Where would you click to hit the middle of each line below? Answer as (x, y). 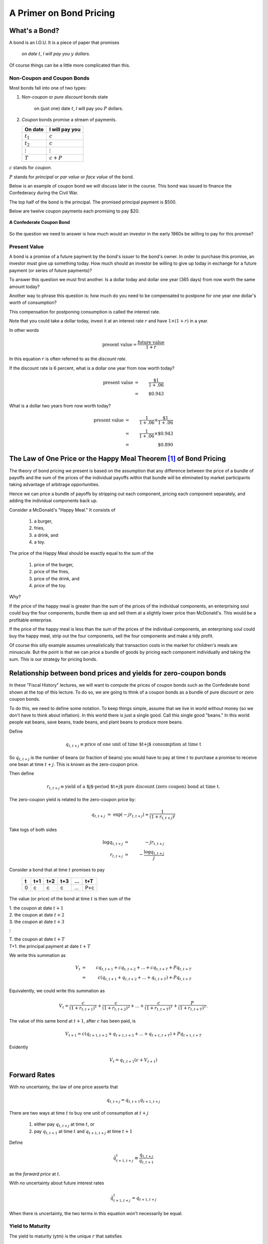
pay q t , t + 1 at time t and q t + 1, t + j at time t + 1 (83, 1132)
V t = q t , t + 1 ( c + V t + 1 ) (134, 1061)
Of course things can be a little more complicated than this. (70, 65)
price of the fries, (52, 572)
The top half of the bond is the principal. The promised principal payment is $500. (93, 202)
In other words (24, 330)
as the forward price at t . (35, 1174)
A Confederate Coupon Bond (39, 222)
